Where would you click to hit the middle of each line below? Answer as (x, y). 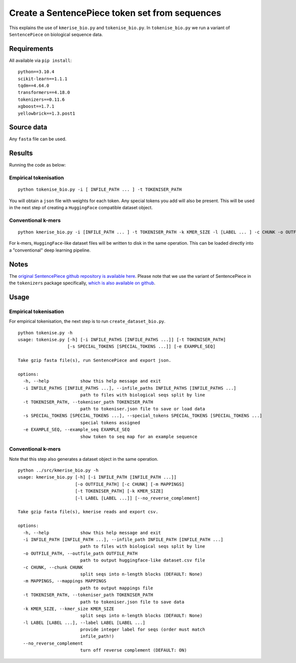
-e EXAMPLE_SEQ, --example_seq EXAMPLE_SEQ (76, 430)
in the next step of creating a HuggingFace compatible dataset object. (81, 208)
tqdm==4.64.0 (34, 86)
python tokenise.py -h (45, 333)
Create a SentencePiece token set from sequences (115, 13)
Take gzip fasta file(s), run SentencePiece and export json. (95, 360)
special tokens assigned (110, 422)
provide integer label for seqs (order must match (143, 630)
